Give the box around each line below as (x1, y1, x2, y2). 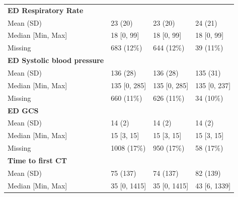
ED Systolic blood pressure (8, 55, 104, 65)
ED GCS (8, 105, 39, 115)
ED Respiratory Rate (8, 5, 84, 15)
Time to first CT (8, 155, 67, 165)
